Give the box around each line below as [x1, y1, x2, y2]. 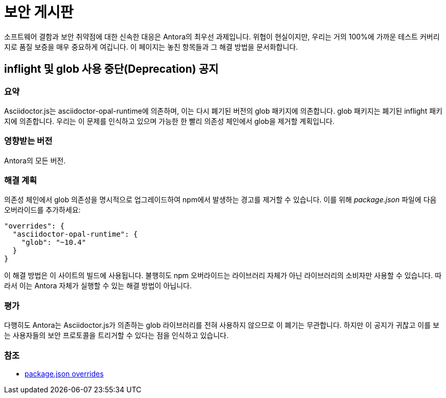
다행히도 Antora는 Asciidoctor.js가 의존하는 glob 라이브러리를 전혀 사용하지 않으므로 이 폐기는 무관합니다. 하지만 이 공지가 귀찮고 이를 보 [4, 321, 439, 330]
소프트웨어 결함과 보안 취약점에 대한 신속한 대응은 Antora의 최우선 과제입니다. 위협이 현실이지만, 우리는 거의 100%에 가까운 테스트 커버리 [4, 32, 440, 41]
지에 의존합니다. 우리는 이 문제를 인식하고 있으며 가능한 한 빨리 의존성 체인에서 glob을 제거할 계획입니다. [4, 116, 334, 125]
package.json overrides [25, 369, 104, 378]
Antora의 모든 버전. [4, 156, 66, 165]
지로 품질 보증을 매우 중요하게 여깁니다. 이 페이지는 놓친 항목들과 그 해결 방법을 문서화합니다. [4, 42, 298, 51]
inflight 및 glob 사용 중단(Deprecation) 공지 [4, 62, 219, 76]
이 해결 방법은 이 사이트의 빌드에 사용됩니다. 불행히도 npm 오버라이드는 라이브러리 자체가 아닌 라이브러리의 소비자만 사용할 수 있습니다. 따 [4, 271, 442, 280]
